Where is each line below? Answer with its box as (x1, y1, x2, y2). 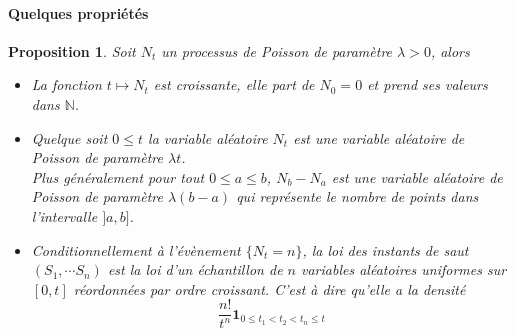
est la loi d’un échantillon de (107, 259, 283, 280)
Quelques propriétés (8, 2, 149, 23)
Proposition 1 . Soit (8, 40, 136, 61)
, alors (430, 40, 470, 61)
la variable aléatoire (148, 127, 268, 148)
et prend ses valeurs (367, 74, 488, 95)
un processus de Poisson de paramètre (161, 40, 393, 61)
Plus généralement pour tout (31, 166, 205, 187)
